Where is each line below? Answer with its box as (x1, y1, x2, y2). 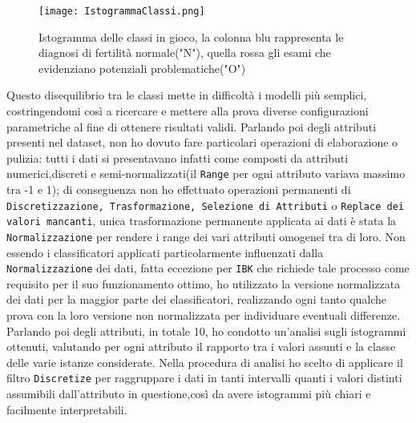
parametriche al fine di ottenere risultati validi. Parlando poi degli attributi (6, 118, 377, 135)
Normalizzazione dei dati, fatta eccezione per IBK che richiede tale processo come (6, 260, 410, 276)
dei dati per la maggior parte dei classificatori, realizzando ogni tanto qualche (6, 291, 387, 308)
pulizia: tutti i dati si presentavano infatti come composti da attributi (6, 149, 349, 166)
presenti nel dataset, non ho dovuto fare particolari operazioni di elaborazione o (6, 134, 398, 151)
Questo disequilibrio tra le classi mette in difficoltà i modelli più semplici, (6, 87, 367, 103)
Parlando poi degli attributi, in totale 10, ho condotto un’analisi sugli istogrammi (6, 322, 406, 339)
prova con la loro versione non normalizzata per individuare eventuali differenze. (6, 307, 401, 324)
